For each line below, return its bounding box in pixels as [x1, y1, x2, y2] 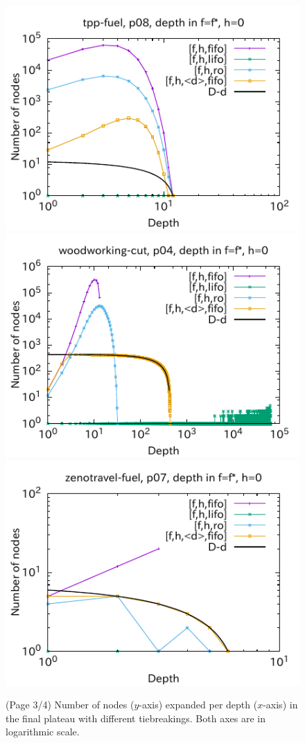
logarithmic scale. [6, 724, 80, 739]
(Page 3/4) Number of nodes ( [6, 697, 134, 712]
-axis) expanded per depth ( [139, 697, 258, 712]
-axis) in [263, 697, 298, 712]
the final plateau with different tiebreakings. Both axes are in [6, 710, 265, 725]
